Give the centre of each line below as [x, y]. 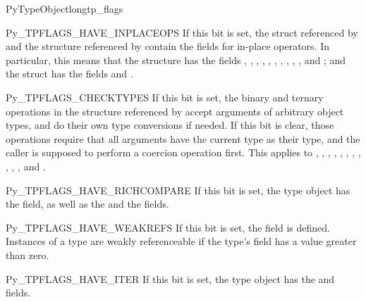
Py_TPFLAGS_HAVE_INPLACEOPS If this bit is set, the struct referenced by [182, 32]
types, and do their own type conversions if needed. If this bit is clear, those [170, 125]
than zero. [28, 254]
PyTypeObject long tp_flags [65, 8]
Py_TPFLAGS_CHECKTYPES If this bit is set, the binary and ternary [165, 97]
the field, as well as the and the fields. [87, 204]
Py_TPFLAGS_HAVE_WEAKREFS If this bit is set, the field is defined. [168, 227]
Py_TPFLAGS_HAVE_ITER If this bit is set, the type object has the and [170, 278]
